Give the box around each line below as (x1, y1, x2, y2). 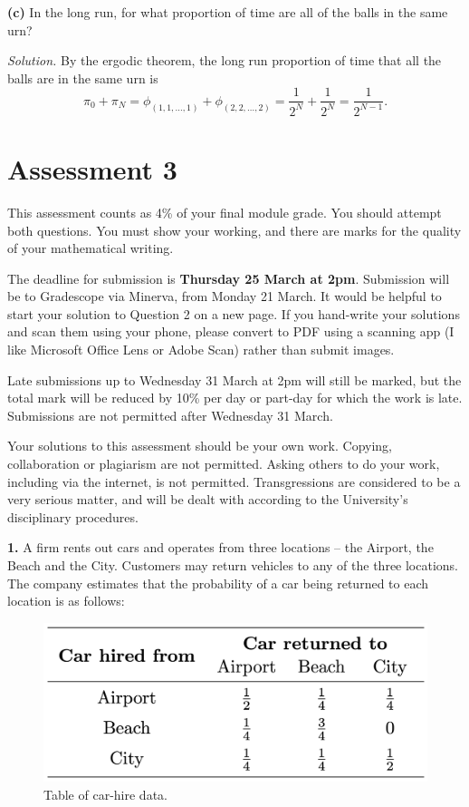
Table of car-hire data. (43, 784, 167, 803)
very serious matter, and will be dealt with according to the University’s (7, 490, 408, 509)
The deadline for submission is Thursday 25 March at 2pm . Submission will (7, 268, 450, 287)
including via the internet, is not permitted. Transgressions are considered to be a (7, 472, 461, 491)
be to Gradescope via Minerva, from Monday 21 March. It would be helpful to (7, 287, 442, 306)
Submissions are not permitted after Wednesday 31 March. (7, 405, 333, 424)
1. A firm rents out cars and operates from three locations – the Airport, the (7, 538, 434, 557)
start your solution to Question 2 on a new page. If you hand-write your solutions (7, 304, 460, 323)
